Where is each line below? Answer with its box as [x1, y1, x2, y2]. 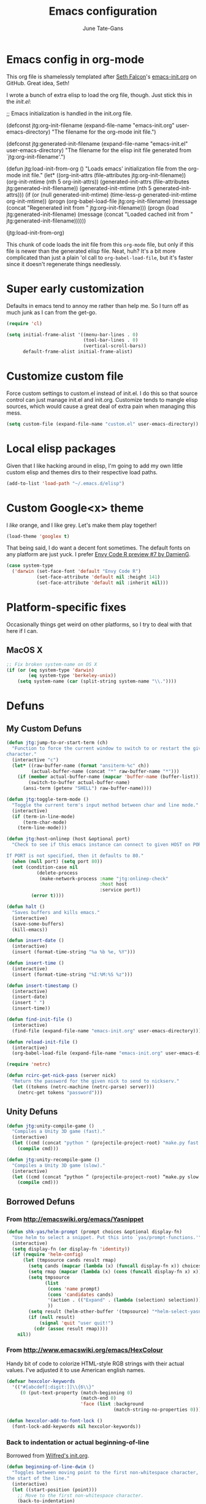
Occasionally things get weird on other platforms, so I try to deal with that [6, 621, 192, 628]
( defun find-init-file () [6, 1016, 72, 1022]
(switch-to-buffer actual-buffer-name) [28, 780, 131, 786]
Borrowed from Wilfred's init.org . [6, 1452, 90, 1459]
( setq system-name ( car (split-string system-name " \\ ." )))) [17, 678, 177, 685]
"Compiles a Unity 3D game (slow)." [12, 1162, 105, 1168]
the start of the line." [6, 1475, 70, 1481]
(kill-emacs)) [12, 926, 48, 933]
